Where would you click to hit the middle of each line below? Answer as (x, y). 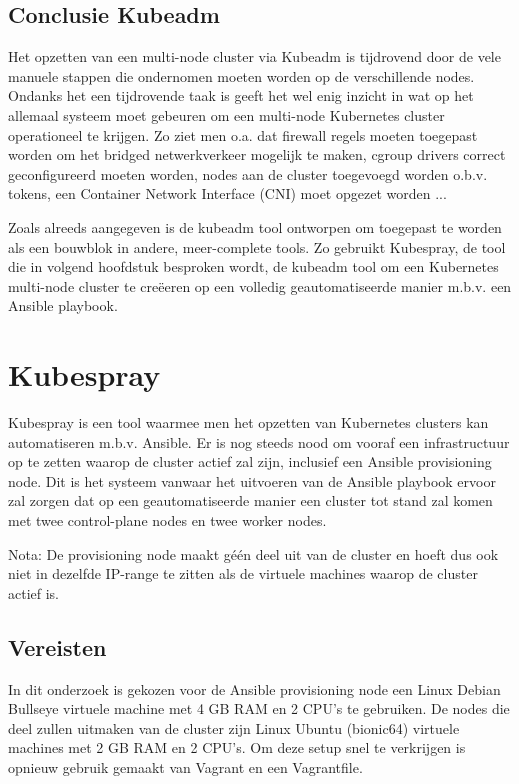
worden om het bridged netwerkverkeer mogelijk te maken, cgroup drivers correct (257, 154)
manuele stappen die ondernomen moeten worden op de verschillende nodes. (241, 75)
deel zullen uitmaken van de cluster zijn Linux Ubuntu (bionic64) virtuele (234, 727)
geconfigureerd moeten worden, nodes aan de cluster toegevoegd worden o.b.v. (248, 173)
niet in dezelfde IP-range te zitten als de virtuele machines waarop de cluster (243, 573)
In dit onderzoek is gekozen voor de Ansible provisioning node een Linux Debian (254, 688)
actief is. (34, 592)
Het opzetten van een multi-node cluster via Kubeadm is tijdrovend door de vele (254, 56)
